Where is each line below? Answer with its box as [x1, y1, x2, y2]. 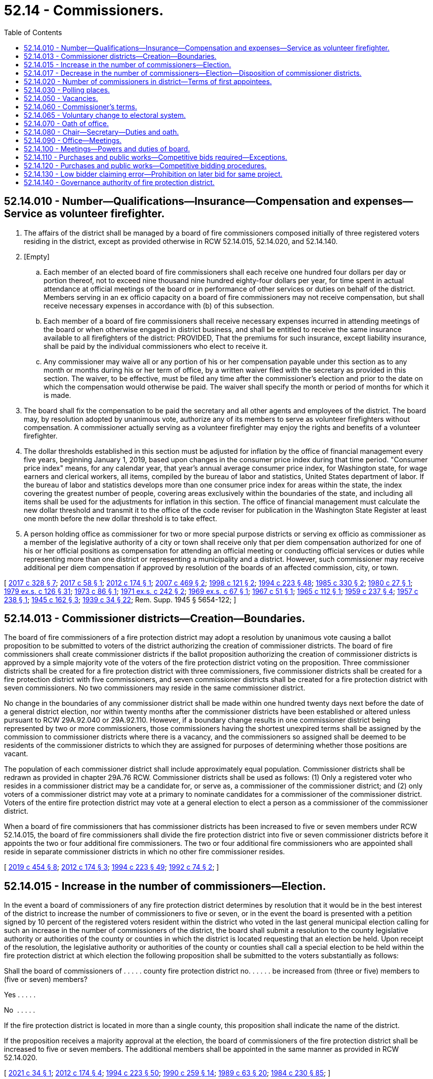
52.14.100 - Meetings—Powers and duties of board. [24, 144, 190, 153]
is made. [44, 391, 71, 399]
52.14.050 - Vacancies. [24, 94, 98, 102]
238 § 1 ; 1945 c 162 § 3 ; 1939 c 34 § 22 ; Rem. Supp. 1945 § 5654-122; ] [4, 595, 237, 604]
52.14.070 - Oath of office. [24, 119, 109, 128]
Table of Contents [4, 28, 62, 37]
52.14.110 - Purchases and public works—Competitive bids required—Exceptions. [24, 152, 288, 161]
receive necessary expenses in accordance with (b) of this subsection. [44, 301, 274, 310]
